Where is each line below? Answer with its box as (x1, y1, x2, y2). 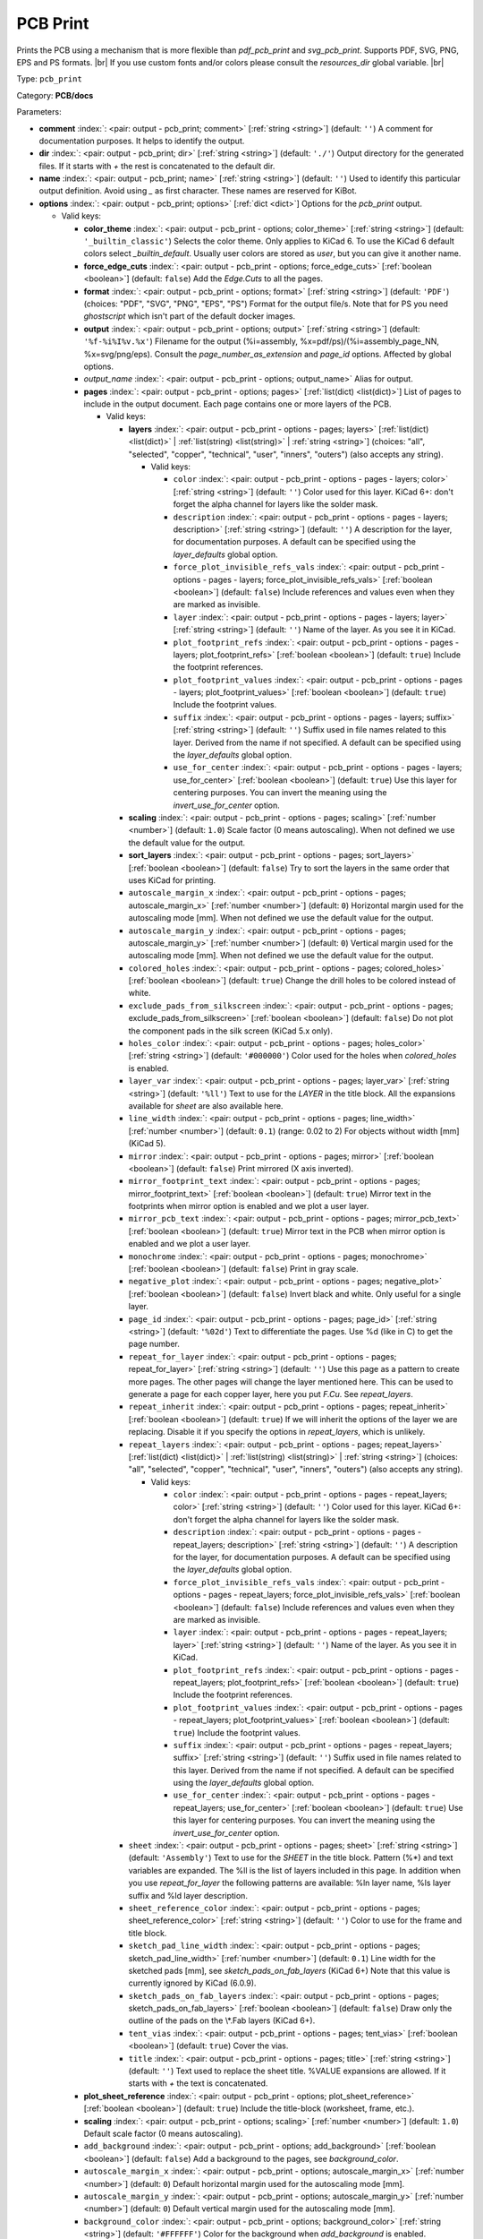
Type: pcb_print (16, 73, 82, 84)
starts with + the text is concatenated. (128, 2078, 268, 2089)
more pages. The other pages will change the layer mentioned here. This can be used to (128, 1376, 453, 1387)
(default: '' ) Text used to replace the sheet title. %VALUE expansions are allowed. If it (128, 2065, 446, 2077)
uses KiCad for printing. (128, 874, 216, 886)
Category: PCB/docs (16, 90, 94, 100)
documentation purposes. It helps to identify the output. (38, 135, 245, 146)
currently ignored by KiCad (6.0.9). (128, 1977, 257, 1988)
